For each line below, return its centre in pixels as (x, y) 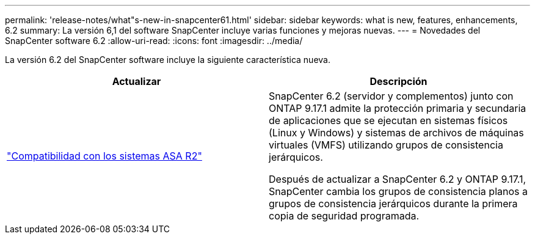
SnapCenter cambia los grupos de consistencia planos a (398, 191)
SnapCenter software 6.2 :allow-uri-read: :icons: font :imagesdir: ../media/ (154, 41)
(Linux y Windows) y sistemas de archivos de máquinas (396, 133)
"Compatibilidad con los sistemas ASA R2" (104, 156)
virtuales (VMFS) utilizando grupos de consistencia (386, 145)
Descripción (399, 81)
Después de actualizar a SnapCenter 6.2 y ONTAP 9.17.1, (398, 179)
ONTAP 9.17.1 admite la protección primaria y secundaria (398, 108)
